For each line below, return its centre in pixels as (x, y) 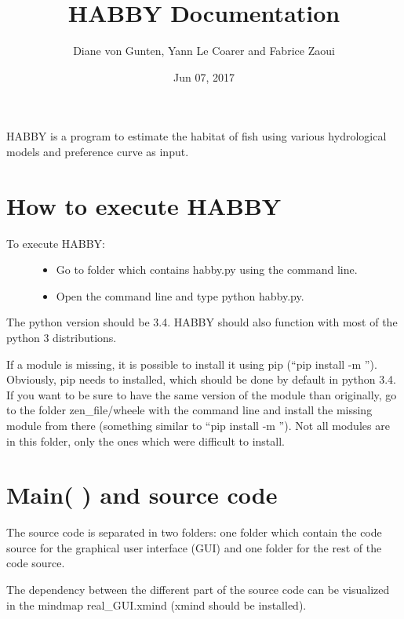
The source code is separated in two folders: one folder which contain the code (194, 532)
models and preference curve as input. (98, 151)
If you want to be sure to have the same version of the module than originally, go (202, 394)
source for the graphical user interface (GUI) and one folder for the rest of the (194, 547)
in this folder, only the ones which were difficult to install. (146, 441)
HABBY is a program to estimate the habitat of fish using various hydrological (197, 136)
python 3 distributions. (62, 337)
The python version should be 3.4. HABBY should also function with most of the (202, 322)
